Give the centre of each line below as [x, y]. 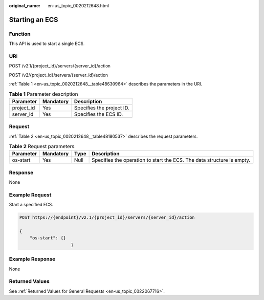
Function [20, 34]
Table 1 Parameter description [44, 94]
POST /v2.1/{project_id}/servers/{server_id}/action [60, 66]
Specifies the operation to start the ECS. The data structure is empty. [171, 160]
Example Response [32, 259]
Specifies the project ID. [102, 107]
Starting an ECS [33, 20]
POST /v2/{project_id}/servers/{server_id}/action [58, 75]
